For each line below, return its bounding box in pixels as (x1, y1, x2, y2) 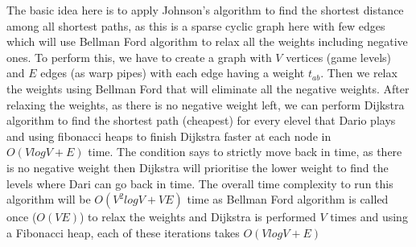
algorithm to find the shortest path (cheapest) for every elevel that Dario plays (6, 112, 396, 129)
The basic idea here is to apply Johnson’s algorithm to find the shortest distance (6, 2, 404, 18)
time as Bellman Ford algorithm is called (187, 191, 389, 208)
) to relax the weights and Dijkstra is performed (80, 208, 316, 225)
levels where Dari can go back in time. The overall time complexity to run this (6, 175, 393, 191)
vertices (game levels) (286, 48, 391, 65)
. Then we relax (320, 64, 397, 81)
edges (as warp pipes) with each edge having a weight (40, 64, 305, 81)
